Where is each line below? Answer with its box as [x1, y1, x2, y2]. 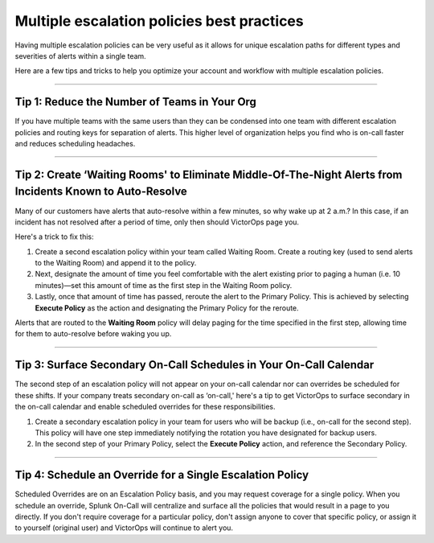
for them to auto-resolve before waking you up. [14, 329, 172, 339]
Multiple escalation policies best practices [14, 12, 305, 30]
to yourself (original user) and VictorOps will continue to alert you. [14, 523, 233, 533]
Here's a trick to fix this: [14, 232, 94, 241]
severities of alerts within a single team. [14, 51, 146, 60]
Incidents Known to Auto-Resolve [14, 185, 188, 199]
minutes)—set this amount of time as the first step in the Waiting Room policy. [35, 280, 293, 290]
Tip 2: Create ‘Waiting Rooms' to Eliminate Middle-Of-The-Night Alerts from [14, 167, 403, 181]
